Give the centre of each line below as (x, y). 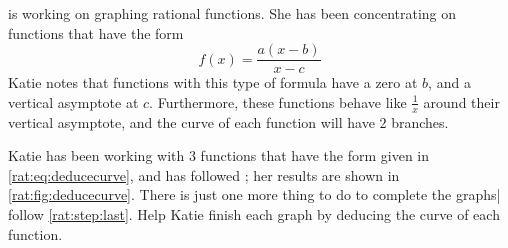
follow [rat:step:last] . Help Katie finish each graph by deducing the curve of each (254, 214)
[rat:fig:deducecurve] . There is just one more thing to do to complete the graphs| (254, 194)
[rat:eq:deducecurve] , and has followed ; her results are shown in (204, 174)
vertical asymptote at (73, 101)
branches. (420, 121)
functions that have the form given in (315, 155)
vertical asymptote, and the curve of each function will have (191, 121)
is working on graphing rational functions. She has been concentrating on (232, 13)
